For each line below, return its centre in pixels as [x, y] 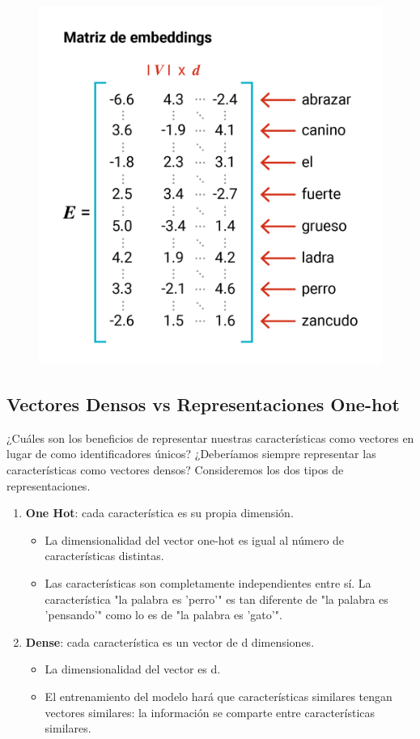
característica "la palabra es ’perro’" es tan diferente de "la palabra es [216, 599]
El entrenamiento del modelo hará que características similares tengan [218, 696]
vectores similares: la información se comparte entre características [210, 712]
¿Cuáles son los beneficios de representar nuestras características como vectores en [210, 437]
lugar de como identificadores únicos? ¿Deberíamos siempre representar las [191, 454]
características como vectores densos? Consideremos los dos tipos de [175, 470]
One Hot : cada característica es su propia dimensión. [159, 513]
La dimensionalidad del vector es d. [133, 669]
